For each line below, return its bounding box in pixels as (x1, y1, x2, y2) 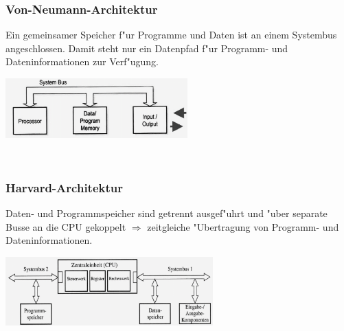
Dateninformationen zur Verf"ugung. (5, 54, 159, 69)
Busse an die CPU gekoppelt (5, 219, 126, 233)
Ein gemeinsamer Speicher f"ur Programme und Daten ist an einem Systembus (5, 27, 337, 42)
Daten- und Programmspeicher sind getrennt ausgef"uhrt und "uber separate (5, 206, 328, 220)
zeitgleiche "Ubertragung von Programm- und (147, 219, 339, 233)
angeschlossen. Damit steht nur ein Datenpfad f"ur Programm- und (5, 41, 288, 55)
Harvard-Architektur (5, 179, 123, 196)
